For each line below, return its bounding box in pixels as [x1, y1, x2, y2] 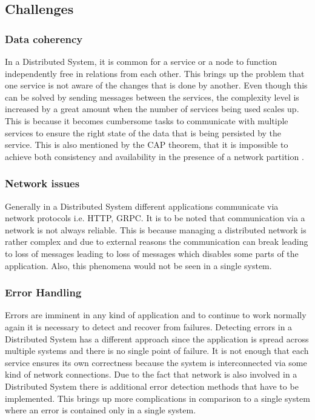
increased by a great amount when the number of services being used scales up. [5, 102, 299, 115]
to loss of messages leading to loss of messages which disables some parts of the [5, 247, 299, 259]
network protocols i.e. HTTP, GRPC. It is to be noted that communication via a [5, 212, 305, 224]
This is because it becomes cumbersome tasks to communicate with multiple [5, 114, 288, 127]
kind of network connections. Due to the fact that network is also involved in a [5, 368, 297, 381]
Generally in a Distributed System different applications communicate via [5, 199, 279, 212]
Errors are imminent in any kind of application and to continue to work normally [5, 308, 307, 321]
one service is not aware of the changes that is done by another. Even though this [5, 79, 308, 92]
